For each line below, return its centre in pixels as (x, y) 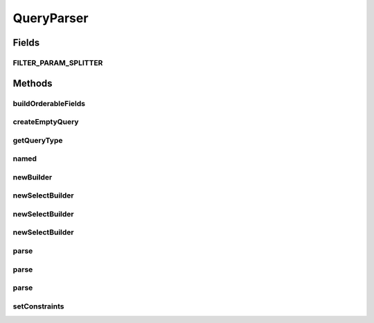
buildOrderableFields (49, 103)
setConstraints (38, 306)
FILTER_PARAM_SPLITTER (58, 62)
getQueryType (38, 140)
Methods (33, 83)
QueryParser (51, 18)
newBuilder (33, 177)
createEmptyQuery (46, 122)
